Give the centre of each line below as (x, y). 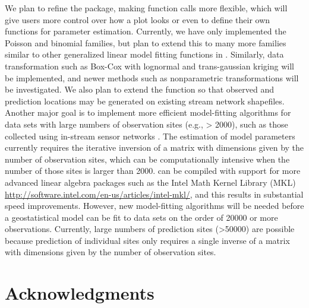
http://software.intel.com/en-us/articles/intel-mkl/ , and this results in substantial (154, 194)
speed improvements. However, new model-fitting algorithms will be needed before (154, 206)
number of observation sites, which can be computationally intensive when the (147, 159)
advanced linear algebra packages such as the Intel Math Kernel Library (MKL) (150, 182)
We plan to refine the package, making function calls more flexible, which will (146, 8)
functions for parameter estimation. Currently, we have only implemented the (146, 31)
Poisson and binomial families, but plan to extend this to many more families (146, 42)
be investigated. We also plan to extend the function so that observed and (140, 89)
